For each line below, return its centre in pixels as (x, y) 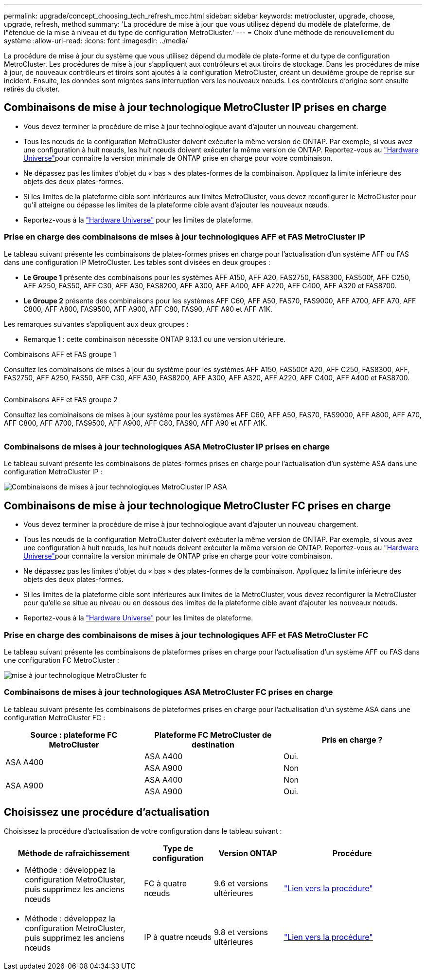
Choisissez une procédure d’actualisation (107, 812)
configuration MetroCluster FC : (55, 717)
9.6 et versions (241, 883)
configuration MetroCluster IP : (53, 472)
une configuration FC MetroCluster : (62, 660)
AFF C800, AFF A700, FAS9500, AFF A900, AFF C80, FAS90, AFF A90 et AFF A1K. (136, 423)
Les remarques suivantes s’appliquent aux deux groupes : (96, 324)
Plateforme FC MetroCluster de (213, 735)
